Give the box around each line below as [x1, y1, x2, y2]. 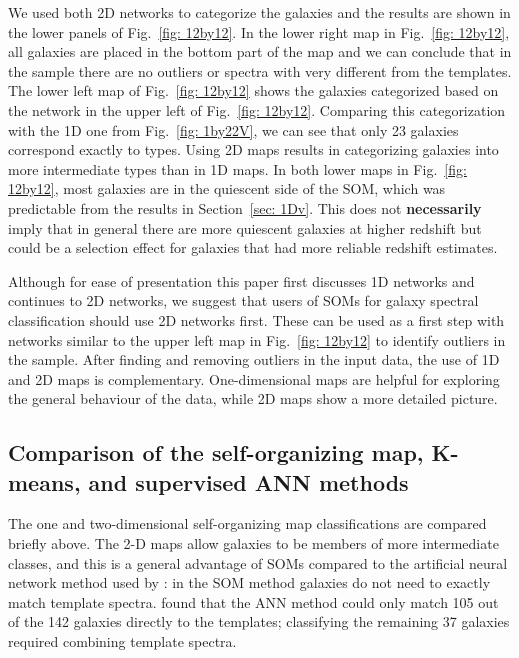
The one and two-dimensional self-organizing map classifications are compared [8, 513, 487, 534]
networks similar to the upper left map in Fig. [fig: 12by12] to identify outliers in [8, 329, 506, 350]
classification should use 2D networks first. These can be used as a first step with [8, 309, 505, 330]
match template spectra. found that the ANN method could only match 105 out [8, 591, 499, 612]
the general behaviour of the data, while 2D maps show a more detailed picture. [8, 388, 498, 409]
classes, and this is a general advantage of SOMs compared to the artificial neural [8, 552, 508, 573]
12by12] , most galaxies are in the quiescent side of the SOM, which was [8, 178, 446, 199]
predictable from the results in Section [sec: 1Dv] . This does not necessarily [8, 197, 482, 218]
